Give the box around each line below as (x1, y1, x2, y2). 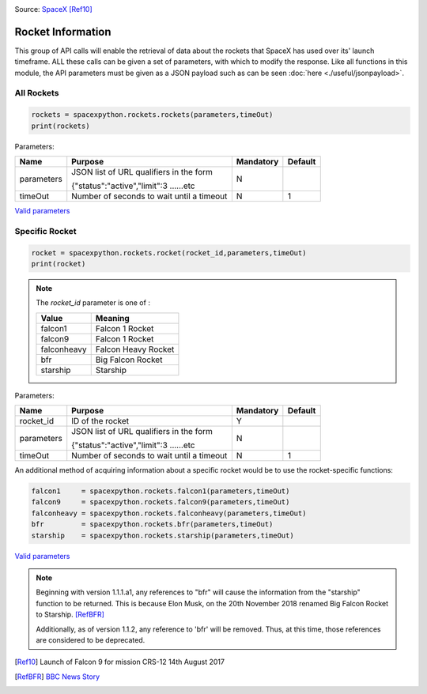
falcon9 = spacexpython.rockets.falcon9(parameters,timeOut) (31, 498, 290, 507)
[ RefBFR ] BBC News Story (14, 672, 100, 681)
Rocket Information (14, 25, 111, 39)
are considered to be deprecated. (36, 635, 145, 644)
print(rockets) (31, 121, 90, 130)
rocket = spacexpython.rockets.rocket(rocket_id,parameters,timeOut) (31, 248, 307, 257)
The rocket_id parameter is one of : (36, 298, 150, 307)
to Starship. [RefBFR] (36, 609, 104, 620)
